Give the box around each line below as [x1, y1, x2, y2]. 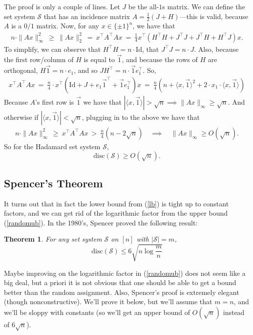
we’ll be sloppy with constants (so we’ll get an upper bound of [4, 307, 190, 317]
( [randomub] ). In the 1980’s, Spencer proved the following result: [4, 217, 198, 227]
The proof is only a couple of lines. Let [4, 1, 120, 11]
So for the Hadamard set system [4, 141, 101, 151]
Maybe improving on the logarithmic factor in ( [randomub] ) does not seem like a [4, 268, 246, 278]
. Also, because [194, 44, 239, 54]
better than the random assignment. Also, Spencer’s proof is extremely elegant [4, 287, 239, 297]
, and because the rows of [122, 54, 198, 65]
